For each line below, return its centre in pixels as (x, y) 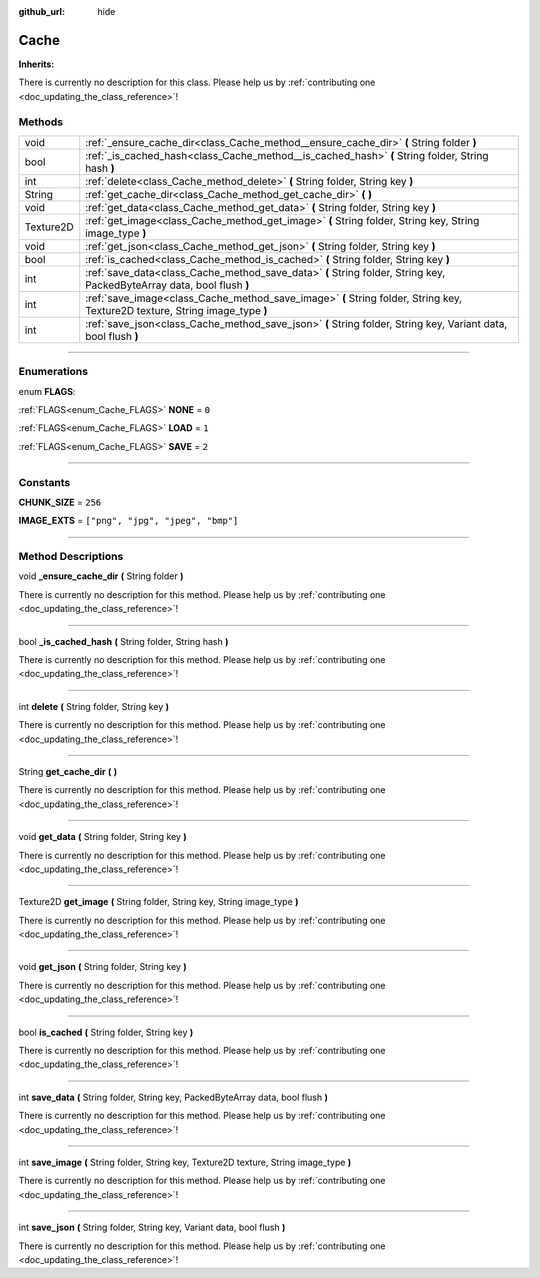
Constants (44, 482)
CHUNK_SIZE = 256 (60, 502)
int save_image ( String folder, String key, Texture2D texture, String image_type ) (185, 1162)
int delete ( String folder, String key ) (94, 706)
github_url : (41, 11)
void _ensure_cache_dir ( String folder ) (101, 576)
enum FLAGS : (47, 391)
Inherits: (36, 64)
